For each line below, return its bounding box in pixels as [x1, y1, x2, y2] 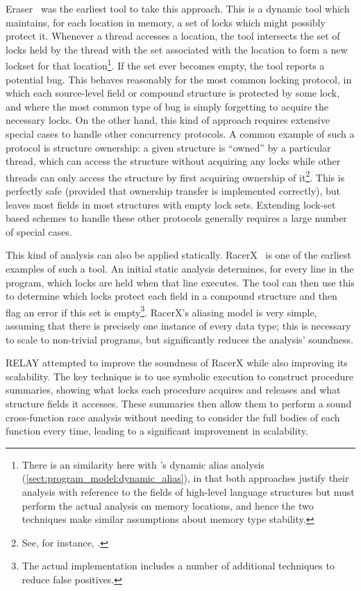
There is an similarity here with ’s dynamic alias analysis [22, 457, 265, 471]
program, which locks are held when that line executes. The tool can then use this [6, 275, 355, 289]
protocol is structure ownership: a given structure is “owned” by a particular [6, 140, 331, 154]
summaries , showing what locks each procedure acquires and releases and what [6, 382, 341, 397]
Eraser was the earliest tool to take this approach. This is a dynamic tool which [6, 1, 350, 15]
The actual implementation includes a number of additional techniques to [22, 558, 335, 573]
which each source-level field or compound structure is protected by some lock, [6, 86, 340, 100]
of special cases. [6, 224, 72, 238]
